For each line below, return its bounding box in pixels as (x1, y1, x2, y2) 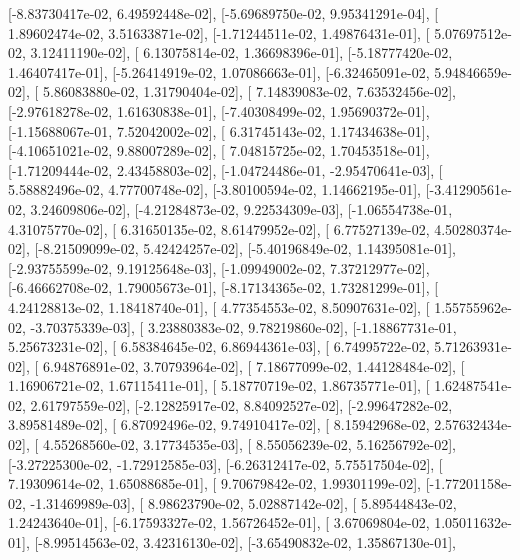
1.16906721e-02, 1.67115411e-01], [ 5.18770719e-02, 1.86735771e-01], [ (8, 375, 430, 396)
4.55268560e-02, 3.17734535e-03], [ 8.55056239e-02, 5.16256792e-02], (42, 434, 456, 455)
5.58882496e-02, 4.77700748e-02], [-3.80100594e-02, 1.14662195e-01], (8, 179, 421, 200)
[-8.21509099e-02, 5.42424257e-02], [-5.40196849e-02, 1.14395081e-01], (34, 238, 456, 259)
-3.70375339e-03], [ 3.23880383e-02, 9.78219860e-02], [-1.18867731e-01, (30, 316, 457, 337)
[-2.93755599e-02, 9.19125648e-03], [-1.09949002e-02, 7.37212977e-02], (8, 257, 430, 278)
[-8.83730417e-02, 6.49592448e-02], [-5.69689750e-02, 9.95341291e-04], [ (8, 3, 439, 23)
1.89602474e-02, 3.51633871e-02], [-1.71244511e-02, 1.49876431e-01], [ (8, 22, 430, 43)
